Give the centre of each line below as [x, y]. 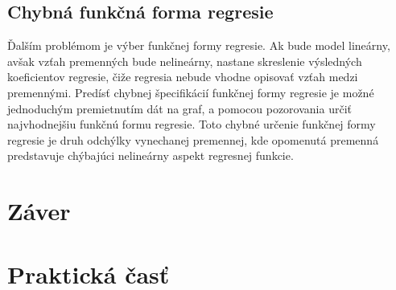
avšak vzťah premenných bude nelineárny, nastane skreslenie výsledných [185, 61]
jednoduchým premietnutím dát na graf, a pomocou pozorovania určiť [179, 108]
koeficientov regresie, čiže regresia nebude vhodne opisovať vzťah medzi [183, 77]
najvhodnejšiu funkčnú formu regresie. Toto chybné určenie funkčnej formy [192, 124]
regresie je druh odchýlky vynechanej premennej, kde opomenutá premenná [193, 139]
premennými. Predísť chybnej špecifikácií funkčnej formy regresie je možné [191, 92]
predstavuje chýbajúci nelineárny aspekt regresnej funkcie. [151, 155]
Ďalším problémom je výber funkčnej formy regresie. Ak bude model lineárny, [199, 45]
